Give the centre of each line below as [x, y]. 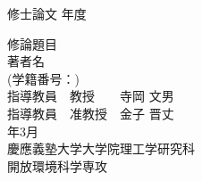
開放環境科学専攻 [57, 165]
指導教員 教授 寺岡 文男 [91, 96]
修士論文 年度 [47, 13]
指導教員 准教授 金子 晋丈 [91, 113]
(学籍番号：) [43, 78]
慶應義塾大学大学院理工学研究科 [101, 148]
